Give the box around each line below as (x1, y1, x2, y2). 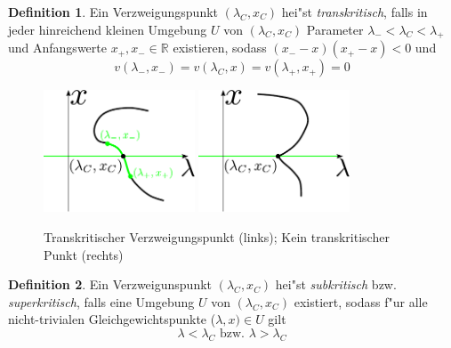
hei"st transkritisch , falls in (281, 3, 428, 20)
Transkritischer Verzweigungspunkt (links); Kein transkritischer (44, 227, 390, 246)
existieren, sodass (173, 38, 267, 57)
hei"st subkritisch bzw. (275, 275, 397, 294)
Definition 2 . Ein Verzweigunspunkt (8, 275, 213, 294)
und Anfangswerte (8, 38, 107, 57)
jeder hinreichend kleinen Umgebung (8, 20, 207, 38)
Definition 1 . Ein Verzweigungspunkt (8, 3, 219, 20)
